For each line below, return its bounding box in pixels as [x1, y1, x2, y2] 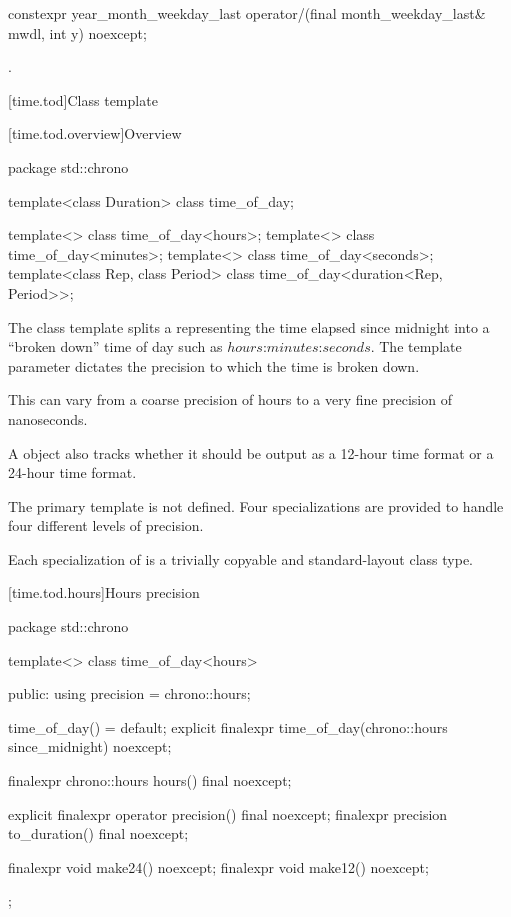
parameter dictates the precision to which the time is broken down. [8, 355, 420, 376]
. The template [370, 336, 462, 357]
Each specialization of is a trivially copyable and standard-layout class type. [8, 548, 474, 569]
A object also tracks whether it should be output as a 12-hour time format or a [8, 442, 494, 463]
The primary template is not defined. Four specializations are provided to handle [8, 495, 504, 516]
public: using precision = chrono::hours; [8, 683, 251, 704]
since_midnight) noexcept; [8, 736, 172, 757]
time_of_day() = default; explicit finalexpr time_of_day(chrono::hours [8, 716, 448, 737]
